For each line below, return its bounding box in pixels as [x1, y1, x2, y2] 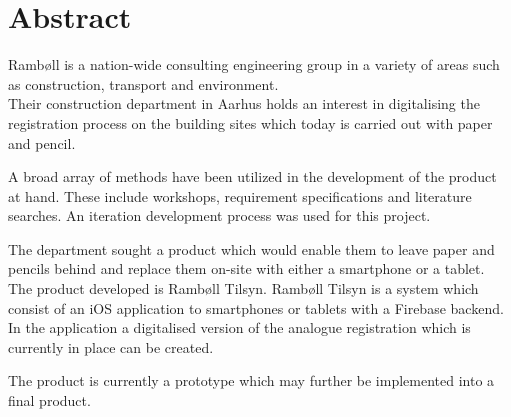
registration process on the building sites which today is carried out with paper [8, 112, 493, 133]
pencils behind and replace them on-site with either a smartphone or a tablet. [8, 258, 485, 279]
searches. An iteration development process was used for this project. [8, 205, 431, 226]
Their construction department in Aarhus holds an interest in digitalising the [8, 93, 480, 114]
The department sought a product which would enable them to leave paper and [8, 238, 495, 259]
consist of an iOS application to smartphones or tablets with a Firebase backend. [8, 297, 504, 318]
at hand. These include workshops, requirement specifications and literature [8, 185, 472, 206]
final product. [8, 390, 91, 411]
